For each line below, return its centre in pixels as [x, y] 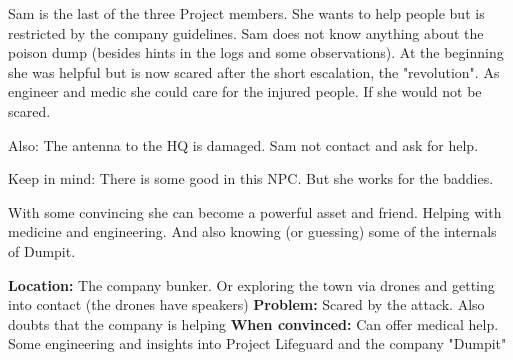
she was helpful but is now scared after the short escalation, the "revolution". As [254, 71]
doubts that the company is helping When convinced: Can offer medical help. [253, 323]
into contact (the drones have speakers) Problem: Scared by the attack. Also [246, 304]
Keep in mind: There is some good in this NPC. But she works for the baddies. [251, 178]
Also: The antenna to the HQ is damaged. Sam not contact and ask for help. [243, 144]
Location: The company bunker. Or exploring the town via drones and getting [251, 284]
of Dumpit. [42, 250]
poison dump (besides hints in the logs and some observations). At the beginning [256, 52]
